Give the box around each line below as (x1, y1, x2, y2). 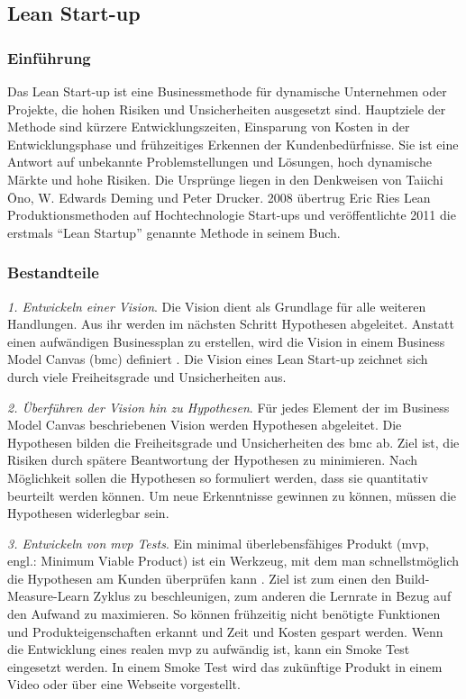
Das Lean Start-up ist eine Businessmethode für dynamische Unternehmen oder (7, 82, 447, 100)
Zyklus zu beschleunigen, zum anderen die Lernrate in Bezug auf (93, 586, 452, 605)
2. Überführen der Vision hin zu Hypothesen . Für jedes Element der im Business (7, 397, 450, 416)
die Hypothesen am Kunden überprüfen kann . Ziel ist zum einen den (7, 568, 391, 587)
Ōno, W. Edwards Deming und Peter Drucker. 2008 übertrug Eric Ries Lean (7, 187, 431, 206)
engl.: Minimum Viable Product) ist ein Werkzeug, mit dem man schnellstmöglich (7, 551, 460, 570)
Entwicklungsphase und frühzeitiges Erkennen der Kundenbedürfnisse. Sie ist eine (7, 134, 459, 153)
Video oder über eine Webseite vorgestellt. (7, 675, 241, 694)
